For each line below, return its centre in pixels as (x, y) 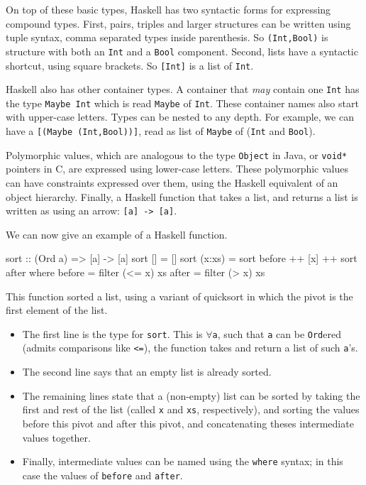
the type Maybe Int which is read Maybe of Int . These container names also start (182, 103)
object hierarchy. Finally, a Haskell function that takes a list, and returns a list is (182, 196)
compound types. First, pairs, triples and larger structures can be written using (178, 23)
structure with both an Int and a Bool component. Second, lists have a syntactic (182, 51)
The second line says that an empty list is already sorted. (147, 372)
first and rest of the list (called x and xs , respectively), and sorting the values (191, 409)
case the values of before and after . (102, 475)
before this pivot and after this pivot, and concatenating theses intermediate (188, 423)
